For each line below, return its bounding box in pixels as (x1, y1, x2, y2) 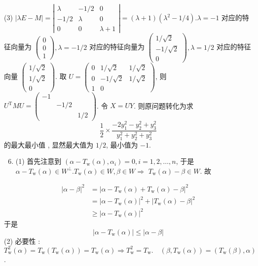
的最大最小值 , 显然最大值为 (4, 139, 94, 150)
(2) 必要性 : (4, 235, 40, 246)
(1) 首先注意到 (15, 156, 62, 166)
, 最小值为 (106, 139, 138, 150)
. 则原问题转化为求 (134, 100, 193, 111)
